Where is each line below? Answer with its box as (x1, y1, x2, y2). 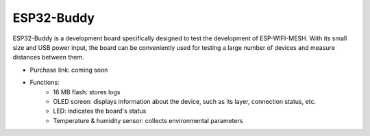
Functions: (29, 79, 60, 87)
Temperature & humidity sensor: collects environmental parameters (53, 116, 243, 124)
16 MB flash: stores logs (53, 87, 121, 96)
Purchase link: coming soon (29, 66, 108, 74)
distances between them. (12, 53, 85, 62)
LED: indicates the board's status (53, 107, 147, 115)
